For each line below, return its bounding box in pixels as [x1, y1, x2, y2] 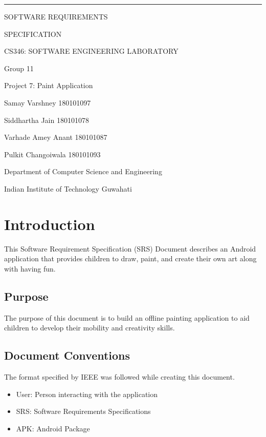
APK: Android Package [16, 423, 90, 433]
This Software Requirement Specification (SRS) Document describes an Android [4, 243, 256, 254]
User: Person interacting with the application [16, 388, 158, 399]
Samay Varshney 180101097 [4, 97, 91, 108]
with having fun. [4, 263, 56, 274]
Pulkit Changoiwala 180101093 [4, 149, 101, 159]
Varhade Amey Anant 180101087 [4, 132, 107, 142]
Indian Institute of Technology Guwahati [4, 183, 132, 194]
